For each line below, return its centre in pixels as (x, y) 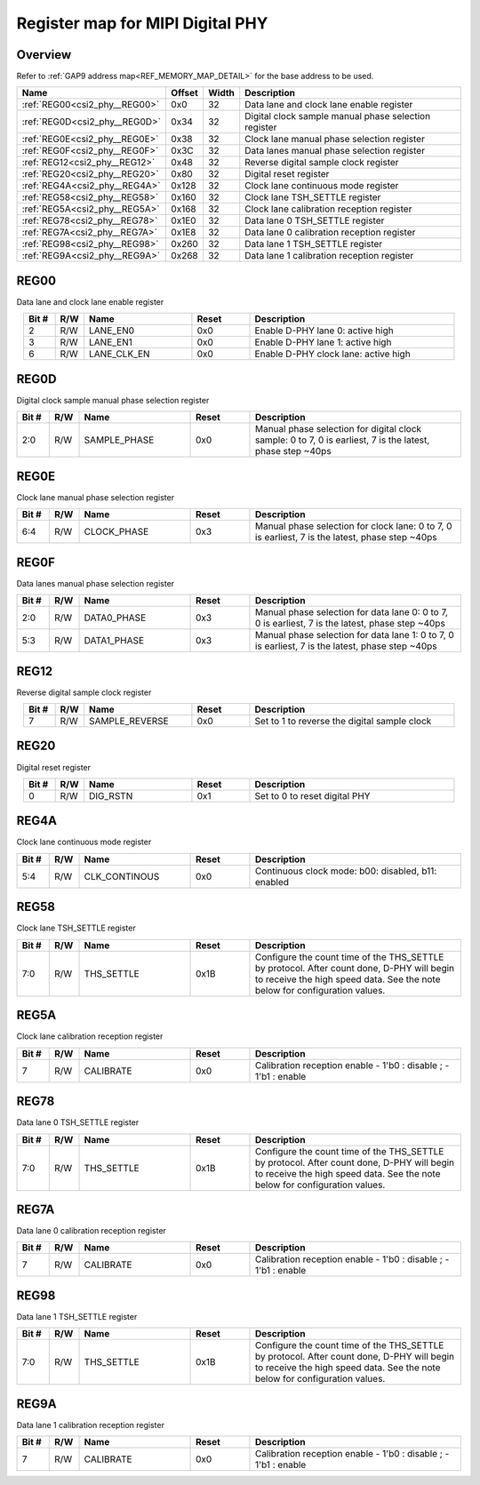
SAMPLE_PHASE (119, 440)
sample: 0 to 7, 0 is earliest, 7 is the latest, (342, 440)
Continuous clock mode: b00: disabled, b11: (346, 871)
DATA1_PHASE (114, 641)
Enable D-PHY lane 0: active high (324, 331)
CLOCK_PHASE (116, 531)
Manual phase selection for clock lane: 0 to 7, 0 (353, 526)
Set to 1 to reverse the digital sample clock (343, 721)
